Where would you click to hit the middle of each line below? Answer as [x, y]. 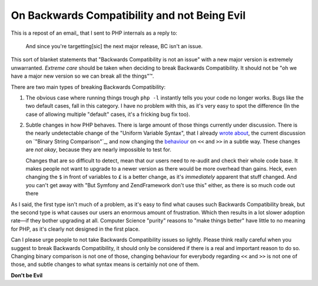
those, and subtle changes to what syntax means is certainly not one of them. [105, 264]
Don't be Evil [27, 275]
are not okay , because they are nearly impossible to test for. [99, 149]
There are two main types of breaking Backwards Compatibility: [88, 87]
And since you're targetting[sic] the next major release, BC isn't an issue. [114, 46]
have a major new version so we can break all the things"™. [82, 76]
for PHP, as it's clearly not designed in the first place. [75, 229]
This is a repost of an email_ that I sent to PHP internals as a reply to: [94, 33]
